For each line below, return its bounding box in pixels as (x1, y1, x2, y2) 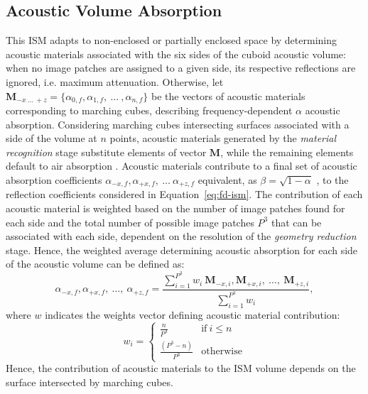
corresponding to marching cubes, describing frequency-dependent (6, 103, 293, 118)
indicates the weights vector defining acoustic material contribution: (45, 307, 340, 322)
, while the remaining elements (220, 144, 354, 159)
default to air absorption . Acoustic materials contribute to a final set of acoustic (6, 158, 357, 173)
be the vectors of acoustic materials (151, 88, 305, 103)
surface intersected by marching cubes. (6, 374, 173, 389)
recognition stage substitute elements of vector (6, 144, 207, 159)
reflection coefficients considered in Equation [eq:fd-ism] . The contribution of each (6, 187, 363, 202)
